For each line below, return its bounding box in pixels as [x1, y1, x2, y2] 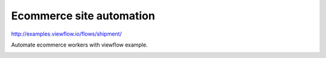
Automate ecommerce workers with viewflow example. [11, 41, 148, 48]
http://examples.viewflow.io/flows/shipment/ [11, 30, 122, 37]
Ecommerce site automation [11, 9, 155, 22]
